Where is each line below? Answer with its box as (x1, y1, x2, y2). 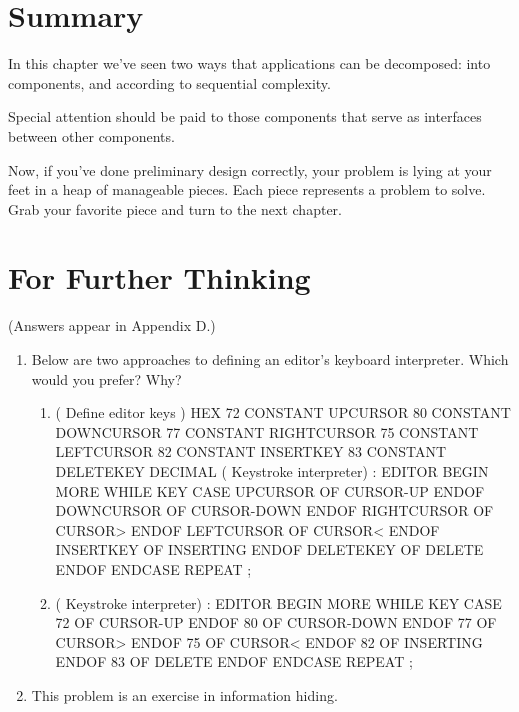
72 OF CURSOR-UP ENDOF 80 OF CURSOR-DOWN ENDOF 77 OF (55, 612, 497, 633)
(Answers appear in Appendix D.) (8, 315, 216, 336)
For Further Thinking (8, 257, 311, 298)
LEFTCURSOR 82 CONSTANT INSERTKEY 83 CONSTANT (55, 441, 447, 462)
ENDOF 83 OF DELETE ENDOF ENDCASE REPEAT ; (55, 651, 413, 672)
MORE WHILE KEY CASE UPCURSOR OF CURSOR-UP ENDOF (55, 480, 485, 501)
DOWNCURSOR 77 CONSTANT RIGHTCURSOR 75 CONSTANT (55, 421, 479, 442)
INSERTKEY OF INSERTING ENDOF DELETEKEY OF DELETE (55, 539, 484, 560)
